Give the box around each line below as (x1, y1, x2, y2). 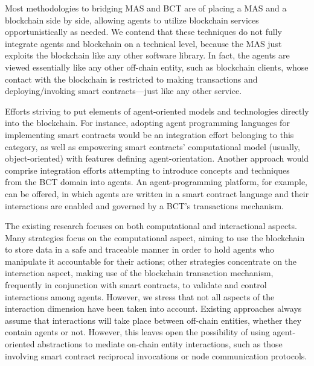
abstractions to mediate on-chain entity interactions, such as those (37, 338, 283, 350)
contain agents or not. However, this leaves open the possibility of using (5, 326, 270, 338)
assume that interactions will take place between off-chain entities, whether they (5, 314, 302, 326)
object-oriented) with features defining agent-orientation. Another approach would (5, 152, 309, 165)
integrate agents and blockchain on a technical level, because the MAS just (5, 37, 282, 49)
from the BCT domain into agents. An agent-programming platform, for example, (5, 175, 308, 188)
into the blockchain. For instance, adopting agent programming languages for (5, 116, 290, 129)
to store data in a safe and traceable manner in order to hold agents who (5, 243, 275, 256)
